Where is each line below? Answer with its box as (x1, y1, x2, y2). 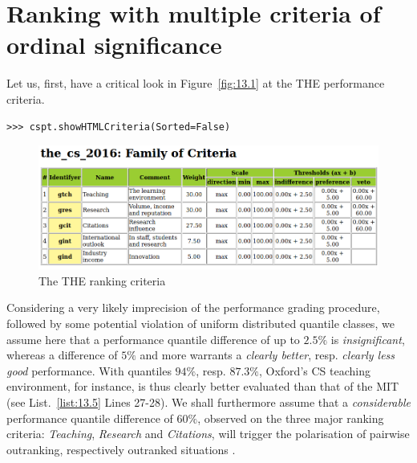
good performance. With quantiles (6, 362, 172, 379)
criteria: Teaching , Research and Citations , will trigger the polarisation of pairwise (6, 425, 410, 442)
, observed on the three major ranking (197, 409, 384, 426)
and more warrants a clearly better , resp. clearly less (140, 346, 395, 363)
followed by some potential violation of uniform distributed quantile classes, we (6, 314, 395, 331)
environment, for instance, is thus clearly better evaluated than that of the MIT (6, 378, 399, 395)
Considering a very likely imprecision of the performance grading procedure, (6, 299, 380, 316)
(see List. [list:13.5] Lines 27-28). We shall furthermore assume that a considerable (6, 393, 411, 410)
